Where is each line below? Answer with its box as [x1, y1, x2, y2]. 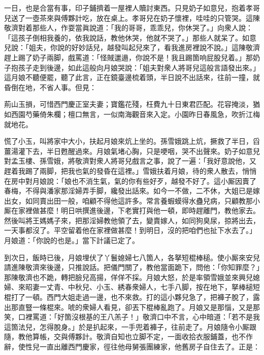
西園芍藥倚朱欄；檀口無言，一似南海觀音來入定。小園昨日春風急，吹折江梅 [11, 108, 260, 119]
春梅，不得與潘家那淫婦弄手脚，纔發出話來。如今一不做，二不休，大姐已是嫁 [4, 185, 260, 196]
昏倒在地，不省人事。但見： [4, 82, 96, 92]
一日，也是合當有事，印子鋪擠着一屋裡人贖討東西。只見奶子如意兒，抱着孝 [4, 3, 253, 13]
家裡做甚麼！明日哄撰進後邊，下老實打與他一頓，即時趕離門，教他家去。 [18, 205, 260, 216]
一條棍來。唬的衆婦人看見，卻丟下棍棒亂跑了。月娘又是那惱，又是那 [32, 301, 260, 312]
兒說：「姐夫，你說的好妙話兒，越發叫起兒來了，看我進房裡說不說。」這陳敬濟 [4, 42, 260, 53]
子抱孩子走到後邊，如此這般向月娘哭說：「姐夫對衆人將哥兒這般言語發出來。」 [4, 62, 260, 72]
